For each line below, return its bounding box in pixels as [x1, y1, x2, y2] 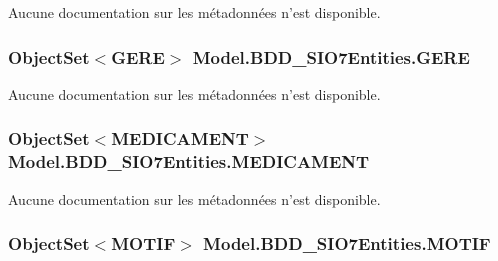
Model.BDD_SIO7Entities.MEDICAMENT [8, 149, 370, 174]
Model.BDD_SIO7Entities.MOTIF [203, 231, 491, 256]
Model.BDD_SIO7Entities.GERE [192, 44, 470, 69]
